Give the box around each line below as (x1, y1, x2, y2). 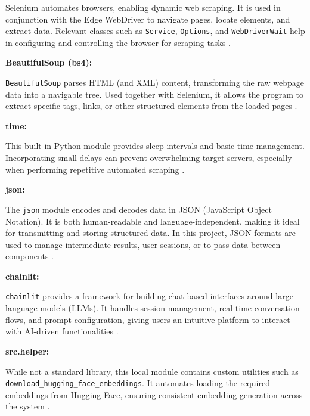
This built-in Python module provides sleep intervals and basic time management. (5, 139, 305, 152)
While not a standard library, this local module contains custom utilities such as (5, 365, 299, 377)
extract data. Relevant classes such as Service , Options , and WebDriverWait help (5, 24, 305, 37)
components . (5, 250, 54, 262)
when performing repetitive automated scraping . (5, 163, 185, 175)
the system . (5, 400, 50, 412)
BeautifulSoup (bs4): (5, 56, 92, 69)
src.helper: (5, 344, 49, 357)
